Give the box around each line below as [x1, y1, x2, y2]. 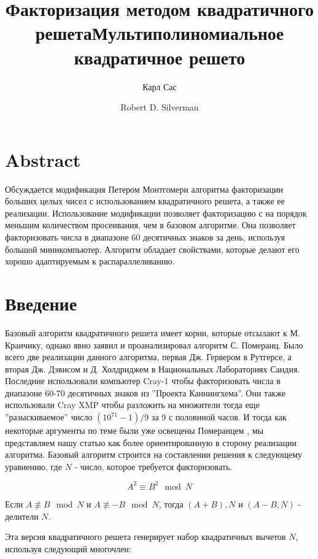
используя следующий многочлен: [5, 542, 131, 555]
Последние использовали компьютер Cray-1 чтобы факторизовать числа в [5, 374, 281, 387]
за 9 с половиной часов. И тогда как [151, 411, 287, 423]
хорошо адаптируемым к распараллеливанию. [5, 255, 175, 268]
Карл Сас [142, 80, 177, 93]
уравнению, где [5, 460, 62, 472]
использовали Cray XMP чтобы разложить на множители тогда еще [5, 398, 260, 411]
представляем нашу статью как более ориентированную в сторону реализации [5, 436, 297, 449]
